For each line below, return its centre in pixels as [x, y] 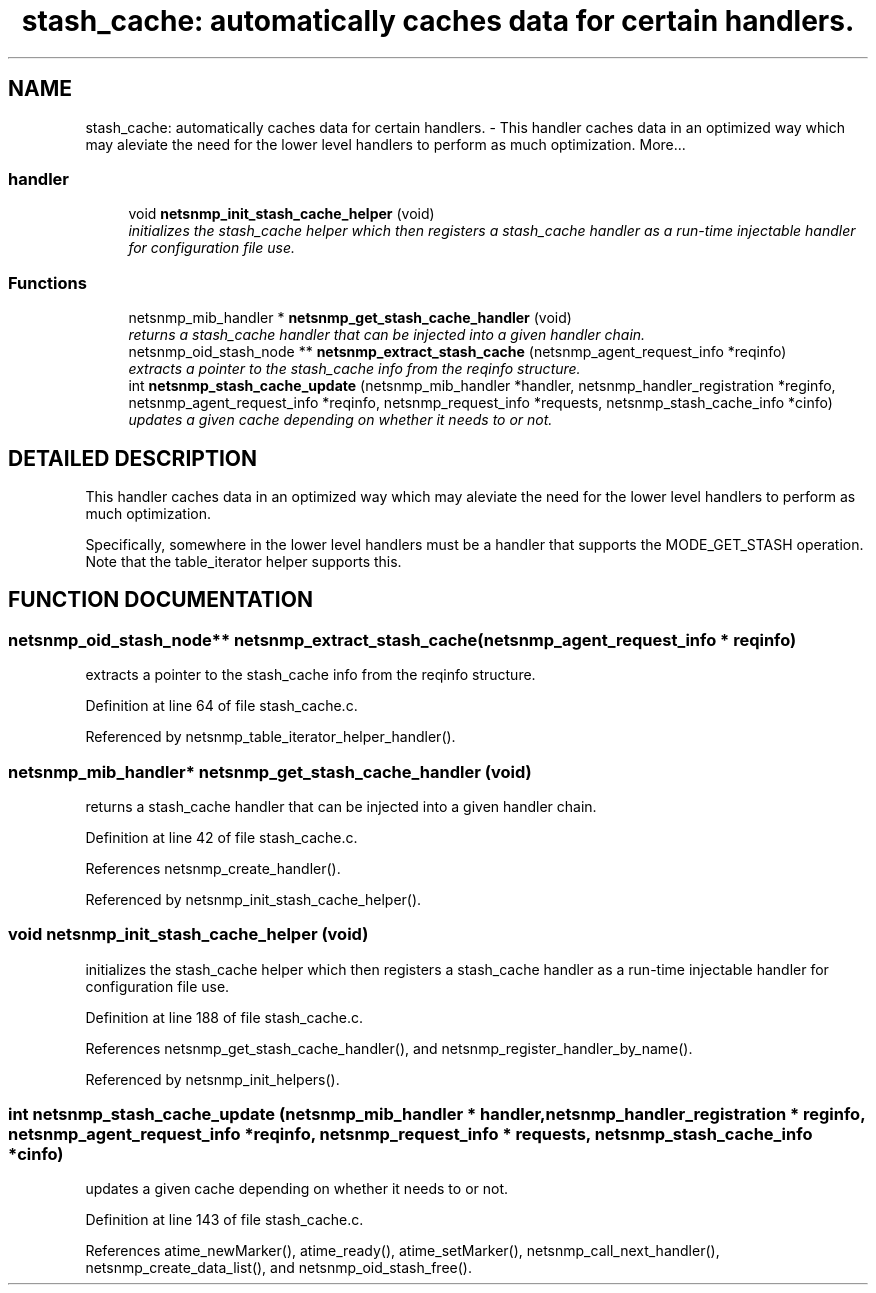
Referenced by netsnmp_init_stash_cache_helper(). [253, 899]
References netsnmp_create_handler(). [213, 868]
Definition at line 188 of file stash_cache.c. [224, 1017]
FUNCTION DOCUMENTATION [160, 600]
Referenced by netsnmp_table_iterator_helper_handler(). [270, 737]
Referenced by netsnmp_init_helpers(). [212, 1079]
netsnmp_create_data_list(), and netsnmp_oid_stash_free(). [278, 1268]
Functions [47, 282]
